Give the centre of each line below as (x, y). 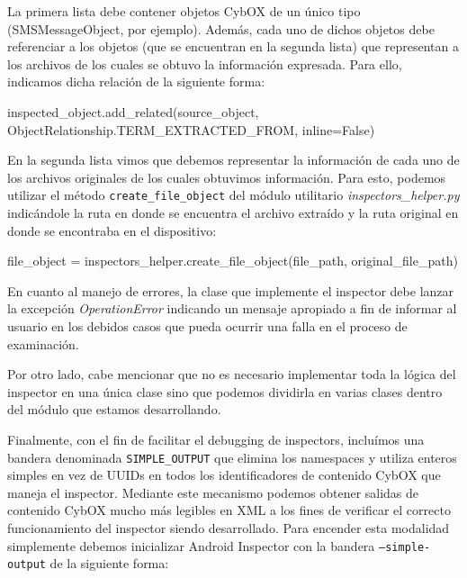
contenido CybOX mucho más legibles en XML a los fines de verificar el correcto (229, 510)
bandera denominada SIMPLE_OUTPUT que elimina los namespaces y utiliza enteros (232, 457)
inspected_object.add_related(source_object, (133, 111)
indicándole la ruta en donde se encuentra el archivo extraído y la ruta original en (233, 212)
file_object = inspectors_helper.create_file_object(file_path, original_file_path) (233, 261)
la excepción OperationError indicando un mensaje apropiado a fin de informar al (232, 308)
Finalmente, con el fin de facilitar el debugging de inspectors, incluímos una (216, 439)
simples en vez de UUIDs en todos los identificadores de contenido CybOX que (224, 475)
